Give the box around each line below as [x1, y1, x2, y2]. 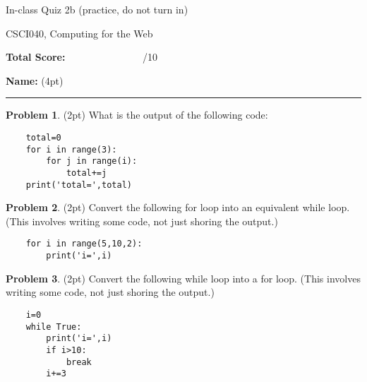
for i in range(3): [25, 144, 117, 155]
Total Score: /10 [6, 49, 158, 64]
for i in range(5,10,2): [25, 239, 143, 249]
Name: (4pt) [6, 73, 64, 88]
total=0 [25, 132, 61, 143]
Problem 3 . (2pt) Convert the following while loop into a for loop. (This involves [6, 270, 361, 285]
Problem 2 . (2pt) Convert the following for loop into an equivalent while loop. [6, 200, 350, 215]
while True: [25, 321, 82, 332]
